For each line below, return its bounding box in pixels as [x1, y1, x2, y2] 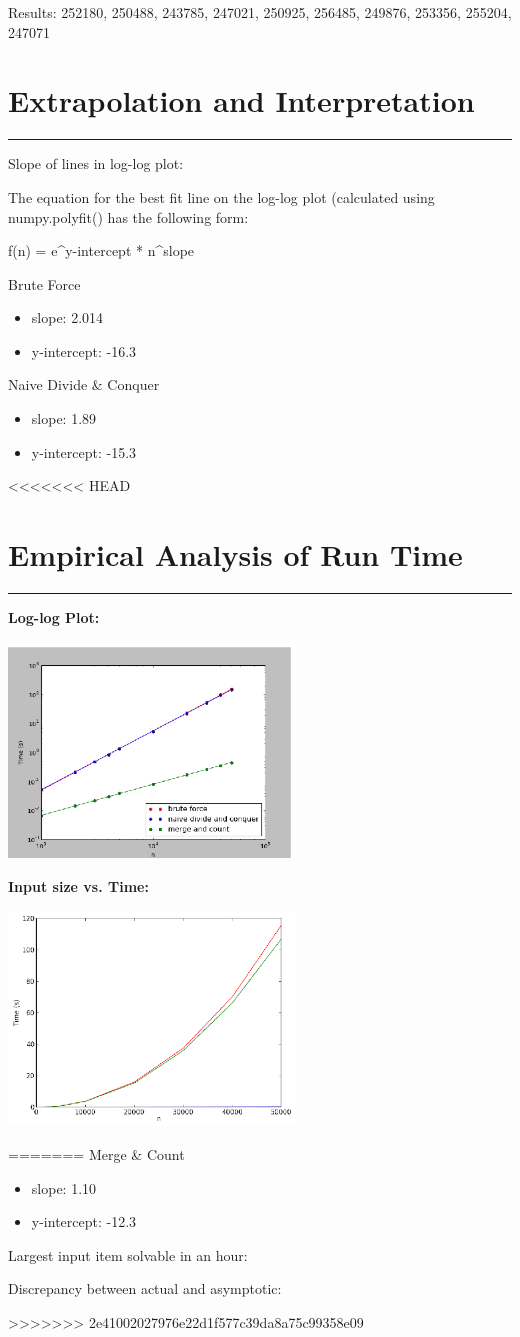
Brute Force [8, 273, 81, 294]
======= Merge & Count [8, 1144, 185, 1165]
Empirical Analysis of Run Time [8, 534, 463, 575]
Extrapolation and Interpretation [8, 80, 475, 121]
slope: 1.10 [31, 1177, 97, 1198]
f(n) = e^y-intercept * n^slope [8, 240, 195, 261]
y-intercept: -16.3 [31, 340, 137, 361]
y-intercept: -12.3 [31, 1211, 137, 1232]
